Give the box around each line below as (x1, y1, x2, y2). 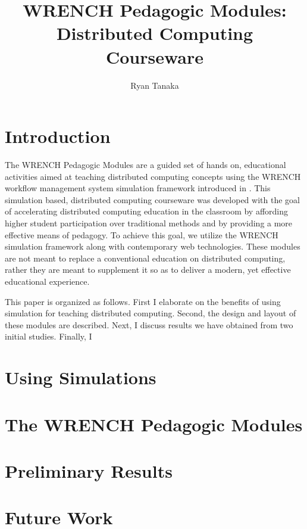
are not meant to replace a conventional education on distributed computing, (5, 251, 286, 264)
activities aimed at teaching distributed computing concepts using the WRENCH (5, 170, 301, 182)
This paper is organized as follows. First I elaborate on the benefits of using (5, 295, 281, 307)
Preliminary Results (5, 458, 173, 483)
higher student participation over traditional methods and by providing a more (5, 217, 293, 229)
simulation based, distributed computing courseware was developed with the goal (5, 193, 300, 206)
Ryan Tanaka (130, 79, 179, 91)
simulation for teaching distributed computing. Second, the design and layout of (5, 307, 296, 319)
